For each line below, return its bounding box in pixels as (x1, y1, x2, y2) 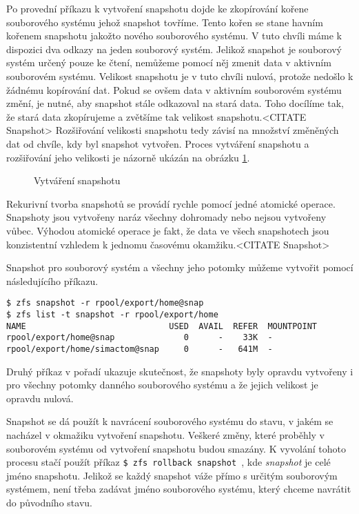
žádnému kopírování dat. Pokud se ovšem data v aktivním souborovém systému (6, 82, 342, 97)
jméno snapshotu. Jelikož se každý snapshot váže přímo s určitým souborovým (6, 468, 338, 482)
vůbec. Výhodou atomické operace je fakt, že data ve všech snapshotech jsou (6, 223, 329, 237)
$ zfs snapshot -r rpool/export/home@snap (6, 298, 204, 308)
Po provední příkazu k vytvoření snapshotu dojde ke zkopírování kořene (6, 1, 309, 15)
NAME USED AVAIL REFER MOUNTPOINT (6, 321, 318, 331)
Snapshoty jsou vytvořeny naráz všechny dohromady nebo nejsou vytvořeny (6, 210, 327, 224)
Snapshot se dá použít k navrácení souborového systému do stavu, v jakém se (6, 414, 334, 428)
